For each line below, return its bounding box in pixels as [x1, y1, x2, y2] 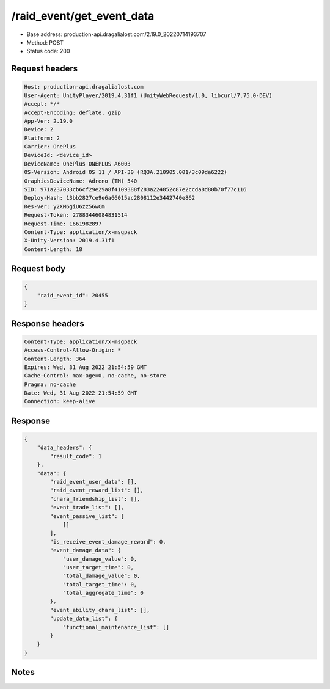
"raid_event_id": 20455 [37, 292, 108, 299]
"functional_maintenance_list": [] [62, 624, 169, 630]
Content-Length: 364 [24, 355, 86, 362]
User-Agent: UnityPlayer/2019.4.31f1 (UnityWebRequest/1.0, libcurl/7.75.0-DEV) [24, 92, 273, 99]
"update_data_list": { [50, 615, 119, 622]
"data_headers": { [37, 444, 92, 451]
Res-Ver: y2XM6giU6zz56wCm [24, 203, 105, 210]
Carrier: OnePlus [24, 144, 76, 150]
